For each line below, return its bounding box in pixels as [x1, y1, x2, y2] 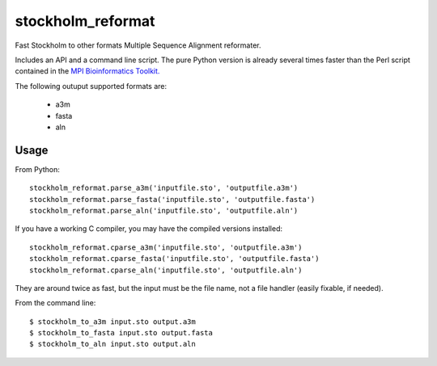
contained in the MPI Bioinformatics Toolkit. [15, 66, 160, 76]
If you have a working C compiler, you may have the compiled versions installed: [15, 224, 283, 233]
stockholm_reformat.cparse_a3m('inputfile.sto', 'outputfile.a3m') [29, 242, 303, 252]
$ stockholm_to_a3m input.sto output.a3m [29, 317, 196, 326]
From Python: [15, 164, 61, 174]
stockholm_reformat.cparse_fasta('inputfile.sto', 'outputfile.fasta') [29, 255, 320, 263]
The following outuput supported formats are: [15, 81, 168, 90]
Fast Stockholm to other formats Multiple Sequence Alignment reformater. [15, 40, 262, 50]
